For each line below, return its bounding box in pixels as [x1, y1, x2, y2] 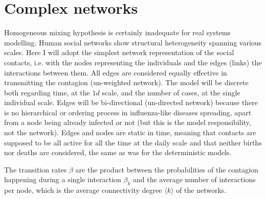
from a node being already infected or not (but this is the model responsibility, [4, 117, 251, 128]
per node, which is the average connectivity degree [4, 185, 162, 195]
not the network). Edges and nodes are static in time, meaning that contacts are [4, 127, 256, 138]
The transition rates [4, 164, 67, 175]
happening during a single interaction [4, 174, 121, 185]
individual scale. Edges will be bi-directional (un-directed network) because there [4, 97, 258, 108]
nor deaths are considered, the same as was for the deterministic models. [4, 147, 232, 158]
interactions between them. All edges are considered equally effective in [4, 67, 227, 78]
